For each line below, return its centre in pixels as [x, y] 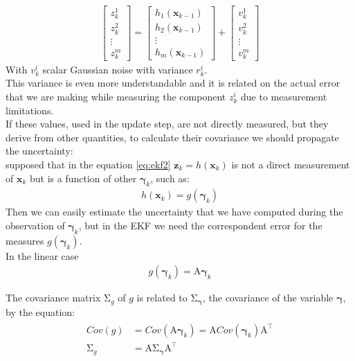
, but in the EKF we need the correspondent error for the [200, 226]
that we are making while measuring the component [116, 97]
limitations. [30, 110]
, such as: [170, 178]
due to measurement [284, 97]
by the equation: [40, 311]
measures [25, 240]
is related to [162, 298]
